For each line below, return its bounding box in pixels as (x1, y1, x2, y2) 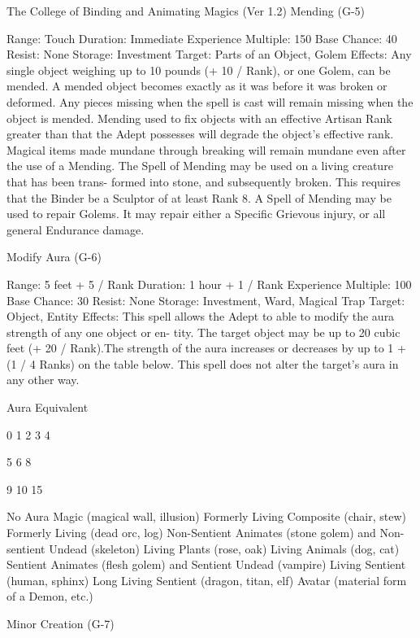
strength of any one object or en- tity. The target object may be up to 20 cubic (6, 323, 401, 340)
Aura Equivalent (6, 399, 89, 416)
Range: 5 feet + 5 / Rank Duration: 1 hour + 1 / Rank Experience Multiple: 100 (6, 275, 412, 292)
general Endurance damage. (6, 221, 145, 238)
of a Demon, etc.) (6, 588, 93, 605)
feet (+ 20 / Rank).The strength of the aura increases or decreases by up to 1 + (6, 339, 406, 356)
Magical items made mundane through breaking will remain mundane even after (6, 141, 406, 158)
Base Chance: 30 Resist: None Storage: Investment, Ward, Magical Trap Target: (6, 291, 405, 308)
